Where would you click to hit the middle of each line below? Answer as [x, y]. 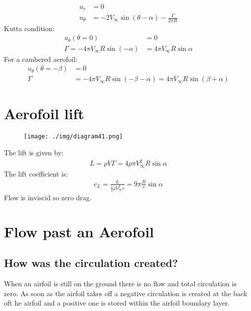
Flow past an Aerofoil [79, 231]
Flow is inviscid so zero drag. [48, 197]
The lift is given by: [34, 152]
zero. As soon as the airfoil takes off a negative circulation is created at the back [126, 293]
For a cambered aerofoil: [41, 59]
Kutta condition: [29, 28]
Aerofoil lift [44, 113]
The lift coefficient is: [36, 173]
